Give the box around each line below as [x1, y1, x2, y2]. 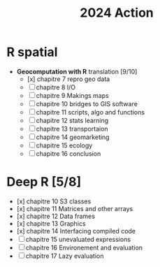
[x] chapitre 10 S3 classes [16, 197, 92, 205]
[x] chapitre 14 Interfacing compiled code [16, 226, 136, 235]
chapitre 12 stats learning [36, 116, 109, 124]
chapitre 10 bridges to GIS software [36, 99, 138, 108]
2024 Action [79, 5, 154, 21]
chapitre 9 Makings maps [36, 91, 109, 99]
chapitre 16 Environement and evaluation [25, 243, 143, 252]
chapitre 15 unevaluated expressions [25, 235, 131, 243]
